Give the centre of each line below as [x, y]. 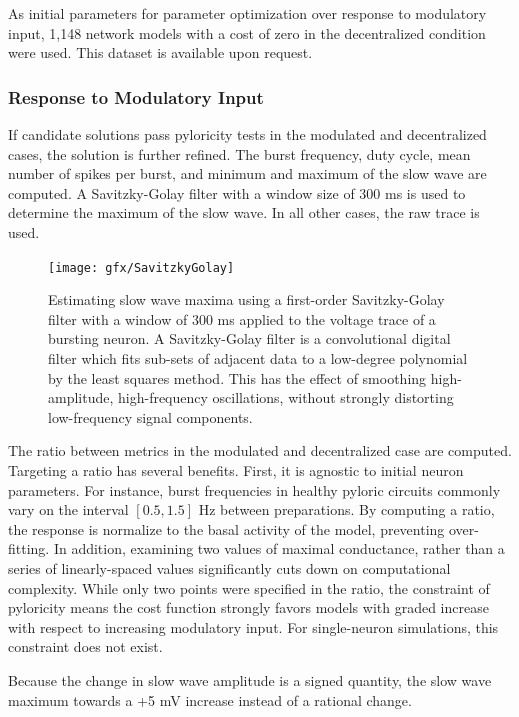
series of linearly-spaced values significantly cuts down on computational [229, 567]
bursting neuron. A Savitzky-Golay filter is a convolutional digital [249, 338]
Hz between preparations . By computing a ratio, [346, 509]
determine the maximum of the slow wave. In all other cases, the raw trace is [244, 212]
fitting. [29, 548]
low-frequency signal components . [150, 416]
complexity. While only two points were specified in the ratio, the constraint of [249, 587]
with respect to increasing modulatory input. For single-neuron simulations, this [253, 626]
